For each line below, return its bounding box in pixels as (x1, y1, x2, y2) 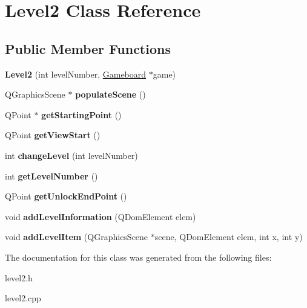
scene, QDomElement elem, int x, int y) (154, 230, 303, 243)
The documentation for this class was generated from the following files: (5, 250, 272, 263)
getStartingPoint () (41, 108, 122, 121)
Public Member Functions (5, 39, 171, 58)
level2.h (5, 271, 33, 284)
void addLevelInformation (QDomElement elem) (5, 210, 196, 223)
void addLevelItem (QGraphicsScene (5, 230, 148, 243)
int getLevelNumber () (5, 169, 98, 182)
